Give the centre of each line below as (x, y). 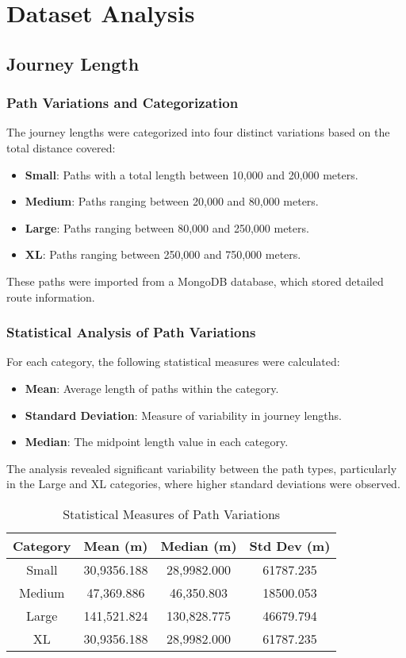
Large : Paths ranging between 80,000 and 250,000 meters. (167, 227)
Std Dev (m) (290, 545)
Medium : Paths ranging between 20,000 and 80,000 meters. (172, 201)
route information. (51, 296)
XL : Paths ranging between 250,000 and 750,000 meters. (163, 254)
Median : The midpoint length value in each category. (157, 442)
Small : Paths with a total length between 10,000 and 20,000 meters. (192, 174)
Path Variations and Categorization (123, 103)
